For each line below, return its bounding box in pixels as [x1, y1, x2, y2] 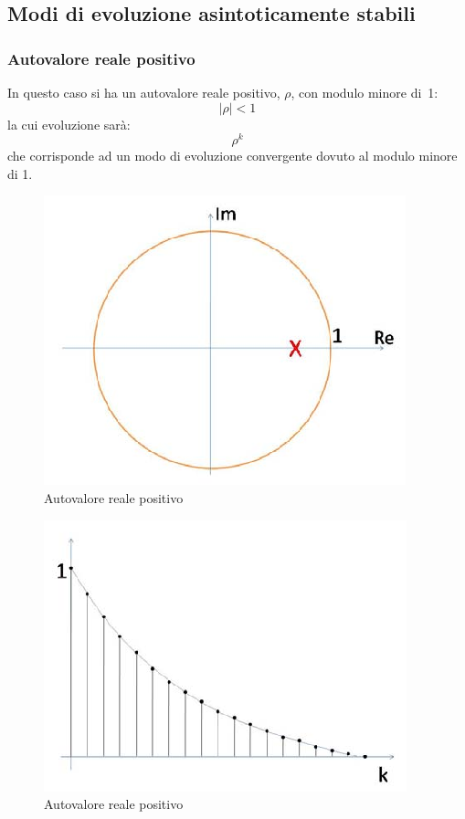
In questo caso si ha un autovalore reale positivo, [7, 83, 280, 101]
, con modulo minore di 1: [291, 83, 439, 101]
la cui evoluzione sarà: [7, 114, 131, 133]
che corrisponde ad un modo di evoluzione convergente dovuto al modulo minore [7, 146, 458, 165]
